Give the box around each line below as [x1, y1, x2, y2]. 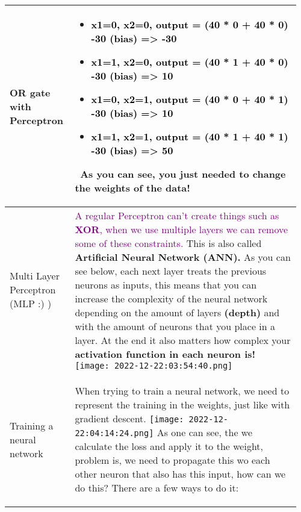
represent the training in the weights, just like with [75, 398, 290, 411]
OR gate [10, 85, 51, 99]
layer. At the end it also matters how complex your [75, 333, 291, 347]
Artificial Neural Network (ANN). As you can [75, 250, 291, 264]
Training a [10, 418, 54, 432]
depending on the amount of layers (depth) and [75, 305, 280, 319]
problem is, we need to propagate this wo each [75, 453, 270, 467]
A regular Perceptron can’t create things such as [75, 208, 279, 222]
